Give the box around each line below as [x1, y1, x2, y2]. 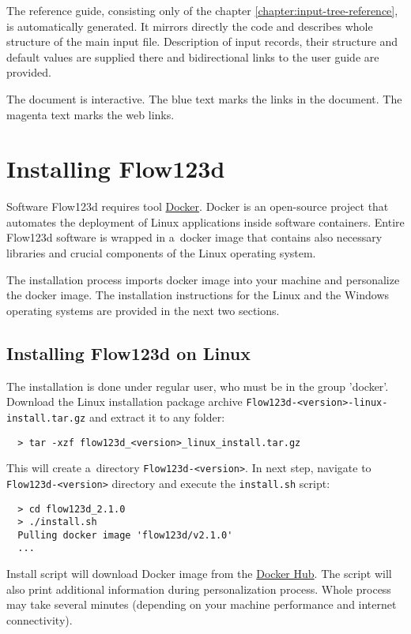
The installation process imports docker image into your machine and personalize [6, 271, 400, 287]
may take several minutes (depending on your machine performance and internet [6, 596, 397, 613]
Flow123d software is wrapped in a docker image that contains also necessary [6, 229, 383, 246]
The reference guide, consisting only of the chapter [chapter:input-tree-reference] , [6, 2, 398, 18]
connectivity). [6, 611, 73, 628]
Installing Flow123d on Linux [6, 340, 251, 365]
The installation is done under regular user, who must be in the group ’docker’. [6, 377, 389, 394]
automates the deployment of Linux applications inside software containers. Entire [6, 213, 405, 230]
